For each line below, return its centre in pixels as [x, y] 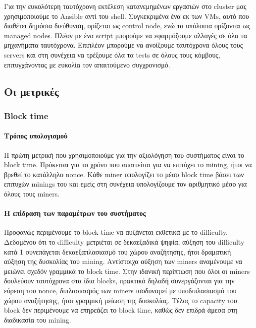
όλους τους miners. [32, 193]
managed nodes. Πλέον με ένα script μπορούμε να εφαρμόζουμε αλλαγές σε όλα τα [126, 35]
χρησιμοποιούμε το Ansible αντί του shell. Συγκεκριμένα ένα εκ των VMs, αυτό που [127, 16]
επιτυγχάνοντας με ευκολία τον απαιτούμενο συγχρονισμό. [87, 64]
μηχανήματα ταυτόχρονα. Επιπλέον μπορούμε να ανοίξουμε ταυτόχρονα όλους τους [124, 45]
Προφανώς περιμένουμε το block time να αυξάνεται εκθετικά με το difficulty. [116, 232]
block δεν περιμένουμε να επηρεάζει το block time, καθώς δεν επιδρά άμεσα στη [121, 310]
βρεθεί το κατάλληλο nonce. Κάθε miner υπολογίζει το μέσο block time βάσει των [124, 174]
